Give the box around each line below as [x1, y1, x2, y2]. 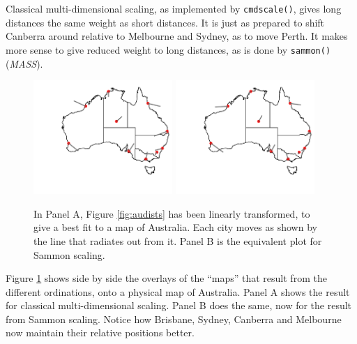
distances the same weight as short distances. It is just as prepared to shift [6, 15, 325, 29]
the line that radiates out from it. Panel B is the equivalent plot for [33, 233, 322, 248]
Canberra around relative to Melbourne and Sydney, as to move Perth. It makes [6, 29, 348, 43]
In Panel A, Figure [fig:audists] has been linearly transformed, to [33, 206, 310, 220]
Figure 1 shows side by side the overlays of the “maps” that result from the [6, 271, 327, 285]
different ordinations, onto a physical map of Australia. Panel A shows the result [6, 284, 350, 299]
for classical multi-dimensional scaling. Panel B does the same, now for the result [6, 298, 352, 313]
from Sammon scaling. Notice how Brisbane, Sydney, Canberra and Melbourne [6, 311, 342, 326]
